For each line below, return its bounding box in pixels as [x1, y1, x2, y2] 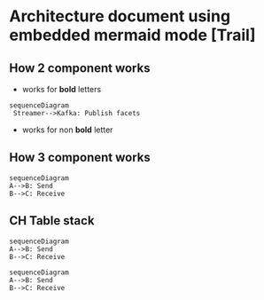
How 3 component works [9, 150, 151, 165]
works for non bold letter [21, 124, 113, 135]
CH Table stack [9, 213, 95, 228]
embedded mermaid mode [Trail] [9, 25, 256, 45]
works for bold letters [21, 84, 102, 94]
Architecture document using [9, 6, 231, 27]
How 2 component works [9, 60, 151, 75]
